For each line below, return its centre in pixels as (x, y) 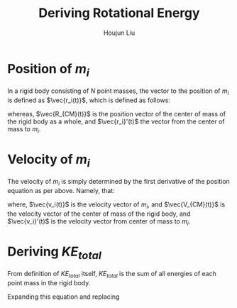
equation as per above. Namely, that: (61, 191)
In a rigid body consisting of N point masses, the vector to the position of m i (118, 92)
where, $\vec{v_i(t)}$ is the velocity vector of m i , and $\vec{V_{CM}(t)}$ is (116, 205)
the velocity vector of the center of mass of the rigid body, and (99, 214)
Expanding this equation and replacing (64, 297)
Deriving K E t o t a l (54, 253)
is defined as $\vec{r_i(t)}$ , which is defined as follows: (89, 100)
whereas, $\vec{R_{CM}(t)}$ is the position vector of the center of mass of (116, 114)
